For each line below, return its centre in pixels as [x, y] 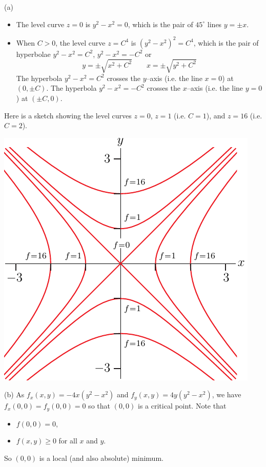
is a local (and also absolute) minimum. [101, 458]
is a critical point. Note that [182, 406]
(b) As [14, 394]
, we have [227, 394]
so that [99, 406]
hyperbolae [33, 54]
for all [68, 441]
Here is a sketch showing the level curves [68, 115]
